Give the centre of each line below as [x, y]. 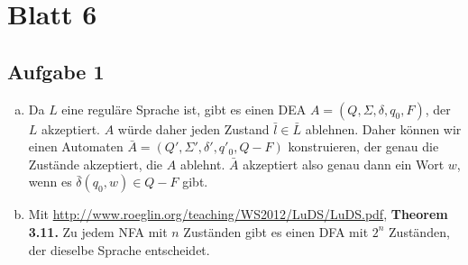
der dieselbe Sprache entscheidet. [119, 249]
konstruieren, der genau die [363, 146]
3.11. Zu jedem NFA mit [98, 231]
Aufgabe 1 [56, 71]
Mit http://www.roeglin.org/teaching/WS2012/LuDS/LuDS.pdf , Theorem [238, 214]
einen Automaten [76, 146]
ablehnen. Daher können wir [383, 128]
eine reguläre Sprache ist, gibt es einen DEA [184, 109]
